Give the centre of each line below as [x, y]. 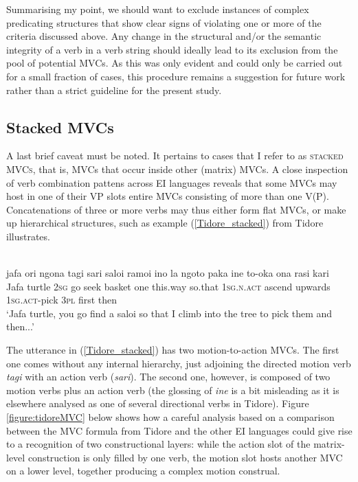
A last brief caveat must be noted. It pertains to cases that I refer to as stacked [175, 156]
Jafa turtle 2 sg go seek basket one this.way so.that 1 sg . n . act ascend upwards [168, 286]
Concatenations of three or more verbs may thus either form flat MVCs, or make [176, 209]
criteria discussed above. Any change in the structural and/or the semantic [164, 36]
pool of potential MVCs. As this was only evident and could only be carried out [175, 63]
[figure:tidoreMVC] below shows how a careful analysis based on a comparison [170, 417]
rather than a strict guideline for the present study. [114, 90]
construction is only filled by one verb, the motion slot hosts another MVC [185, 457]
